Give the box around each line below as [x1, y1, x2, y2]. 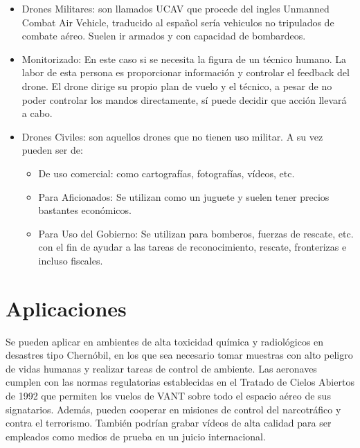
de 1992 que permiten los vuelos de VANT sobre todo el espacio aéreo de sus [6, 388, 331, 402]
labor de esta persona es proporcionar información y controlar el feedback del [21, 65, 350, 80]
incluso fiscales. [38, 253, 103, 267]
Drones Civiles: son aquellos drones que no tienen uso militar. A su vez [21, 129, 323, 143]
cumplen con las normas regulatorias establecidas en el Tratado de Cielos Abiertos [6, 375, 354, 389]
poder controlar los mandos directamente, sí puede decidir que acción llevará [21, 92, 347, 107]
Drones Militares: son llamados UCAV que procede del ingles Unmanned [21, 1, 330, 15]
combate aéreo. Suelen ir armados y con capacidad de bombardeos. [21, 28, 306, 43]
